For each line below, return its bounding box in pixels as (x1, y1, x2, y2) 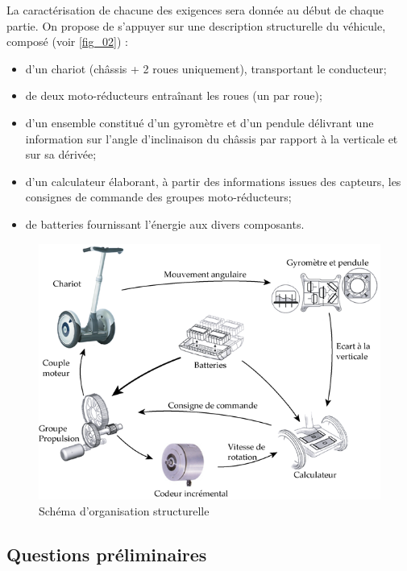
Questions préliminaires (6, 541, 207, 566)
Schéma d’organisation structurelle (39, 502, 210, 519)
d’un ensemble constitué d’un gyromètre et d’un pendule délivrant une (25, 114, 374, 130)
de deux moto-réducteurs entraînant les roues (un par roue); (25, 87, 322, 104)
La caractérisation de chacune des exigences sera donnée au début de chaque (6, 2, 384, 18)
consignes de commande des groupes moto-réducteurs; (25, 188, 292, 205)
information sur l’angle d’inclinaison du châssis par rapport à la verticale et (25, 130, 398, 147)
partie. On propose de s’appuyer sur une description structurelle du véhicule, (6, 17, 386, 34)
